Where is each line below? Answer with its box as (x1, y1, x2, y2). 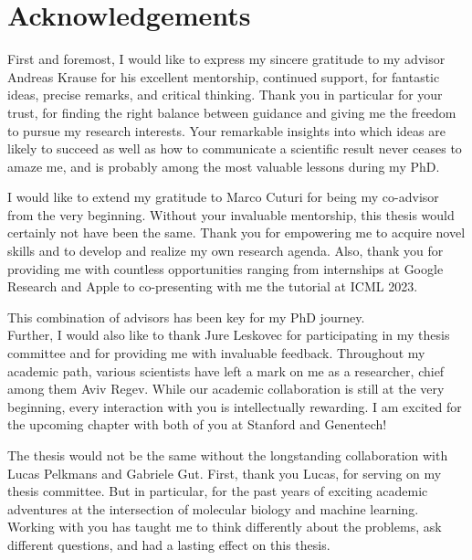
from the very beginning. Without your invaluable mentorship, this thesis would (7, 205, 455, 224)
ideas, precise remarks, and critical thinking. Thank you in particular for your (7, 85, 443, 104)
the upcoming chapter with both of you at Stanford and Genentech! (7, 415, 387, 434)
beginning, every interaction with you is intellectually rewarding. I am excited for (7, 396, 462, 416)
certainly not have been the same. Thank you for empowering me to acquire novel (7, 223, 466, 242)
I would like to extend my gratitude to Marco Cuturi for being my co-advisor (7, 187, 439, 206)
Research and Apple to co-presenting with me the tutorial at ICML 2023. (7, 277, 418, 296)
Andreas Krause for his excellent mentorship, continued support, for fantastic (7, 67, 440, 86)
